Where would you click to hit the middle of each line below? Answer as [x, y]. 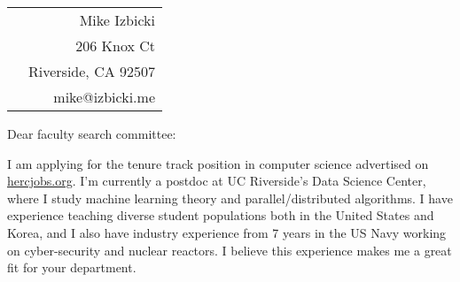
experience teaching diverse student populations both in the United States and [221, 215]
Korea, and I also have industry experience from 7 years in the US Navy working [227, 232]
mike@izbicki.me [105, 97]
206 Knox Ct [116, 46]
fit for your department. [72, 267]
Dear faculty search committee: [92, 133]
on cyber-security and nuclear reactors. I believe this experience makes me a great [230, 250]
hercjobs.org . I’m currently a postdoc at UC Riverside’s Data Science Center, [217, 181]
